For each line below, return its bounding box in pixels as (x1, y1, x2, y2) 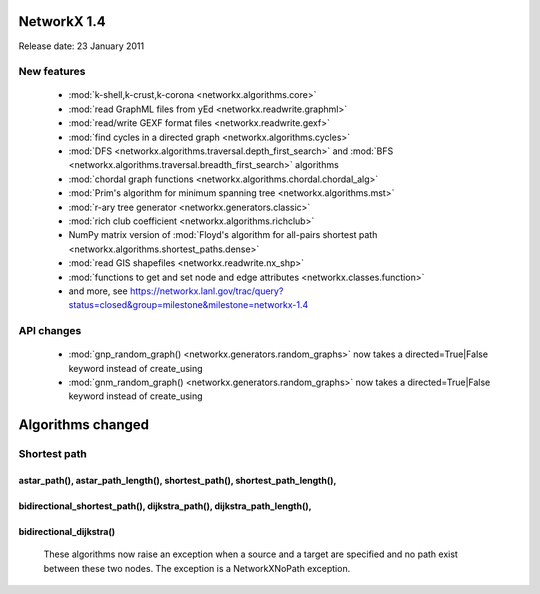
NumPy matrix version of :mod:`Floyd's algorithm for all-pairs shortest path (68, 229, 378, 241)
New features (18, 65, 86, 79)
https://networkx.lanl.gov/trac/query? (130, 285, 284, 297)
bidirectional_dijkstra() (18, 526, 115, 538)
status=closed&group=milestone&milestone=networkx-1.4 (68, 299, 309, 311)
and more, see (68, 285, 129, 297)
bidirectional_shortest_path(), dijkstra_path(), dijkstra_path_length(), (18, 500, 312, 512)
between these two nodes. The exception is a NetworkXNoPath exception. (43, 562, 351, 574)
